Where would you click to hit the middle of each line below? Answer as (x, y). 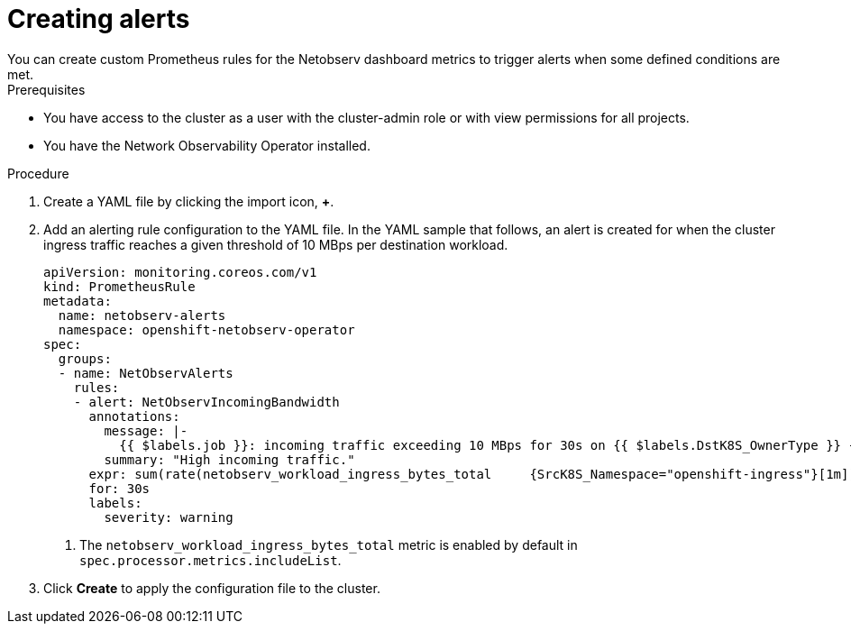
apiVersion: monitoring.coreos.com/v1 (180, 272)
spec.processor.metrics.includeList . (210, 560)
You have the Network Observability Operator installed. (207, 145)
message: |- (146, 430)
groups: (85, 358)
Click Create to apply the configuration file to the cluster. (212, 588)
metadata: (78, 301)
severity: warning (169, 517)
